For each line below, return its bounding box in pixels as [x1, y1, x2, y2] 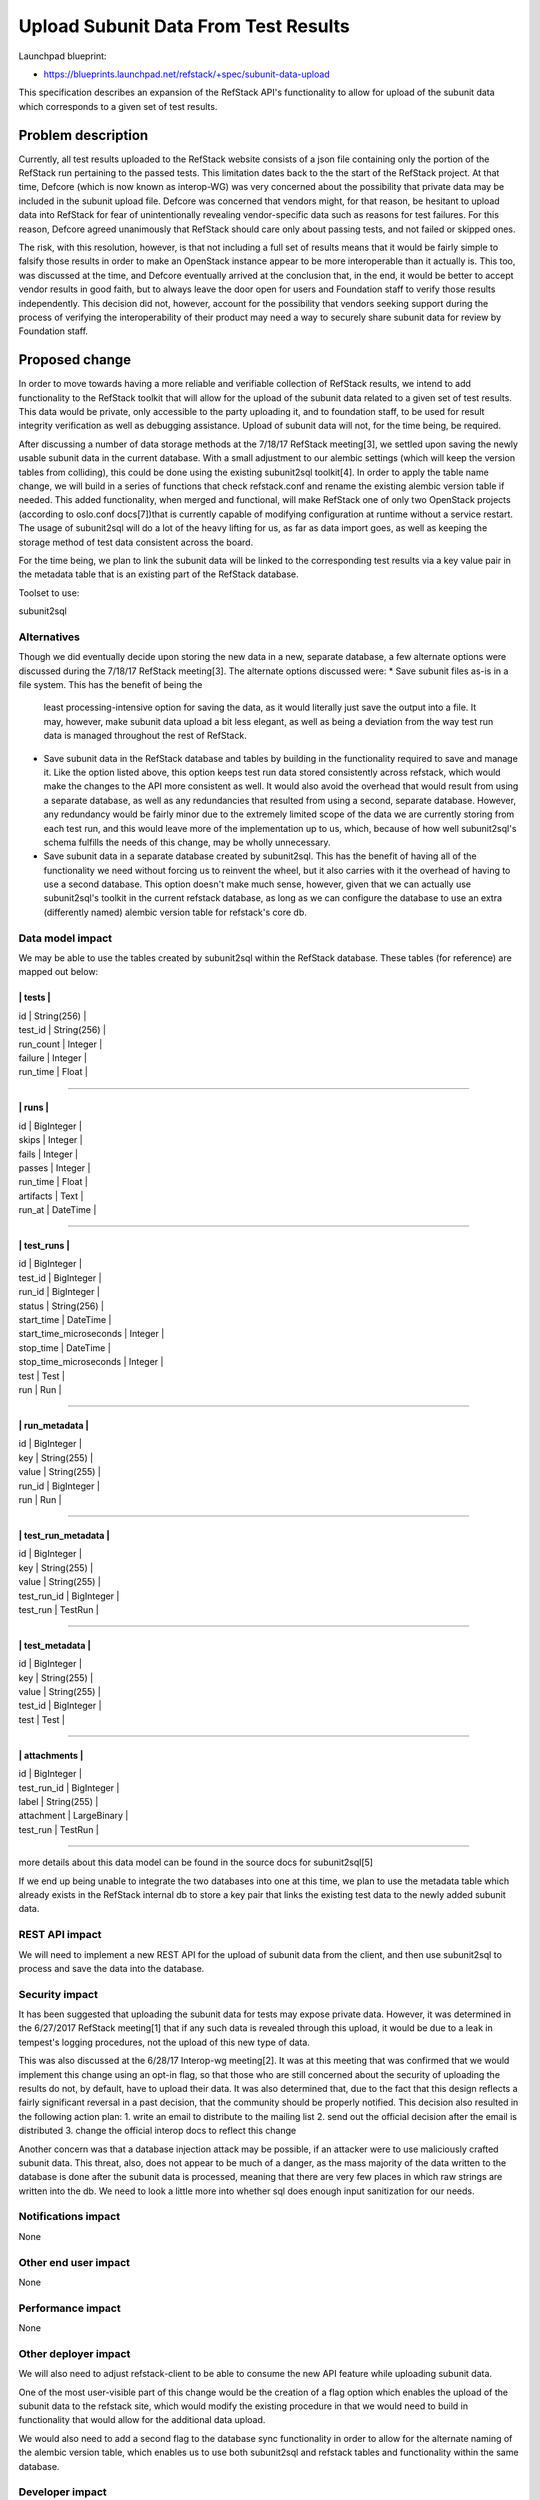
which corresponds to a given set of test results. [18, 100, 218, 112]
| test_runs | [18, 1240, 70, 1252]
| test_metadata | [18, 1639, 92, 1651]
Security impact [18, 1987, 99, 2001]
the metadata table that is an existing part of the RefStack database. [18, 568, 299, 580]
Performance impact [18, 2301, 121, 2315]
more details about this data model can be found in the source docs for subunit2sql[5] [18, 1856, 374, 1869]
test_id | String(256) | [18, 1024, 107, 1036]
